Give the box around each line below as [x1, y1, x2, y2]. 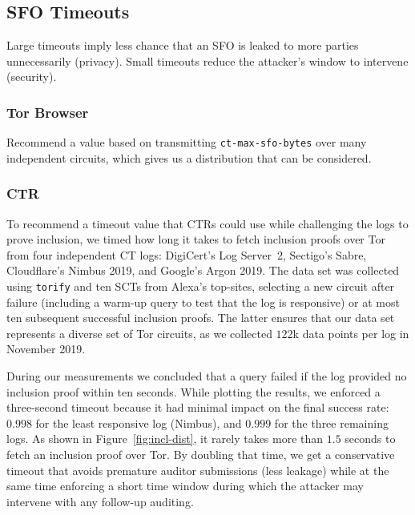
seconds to [344, 430, 396, 447]
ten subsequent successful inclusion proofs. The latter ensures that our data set [6, 309, 395, 326]
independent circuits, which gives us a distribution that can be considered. [6, 149, 372, 166]
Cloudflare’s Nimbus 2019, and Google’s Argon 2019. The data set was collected [6, 262, 400, 279]
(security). [6, 68, 57, 85]
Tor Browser [6, 102, 89, 122]
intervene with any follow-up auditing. [6, 493, 194, 509]
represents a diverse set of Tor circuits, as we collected [6, 324, 272, 341]
